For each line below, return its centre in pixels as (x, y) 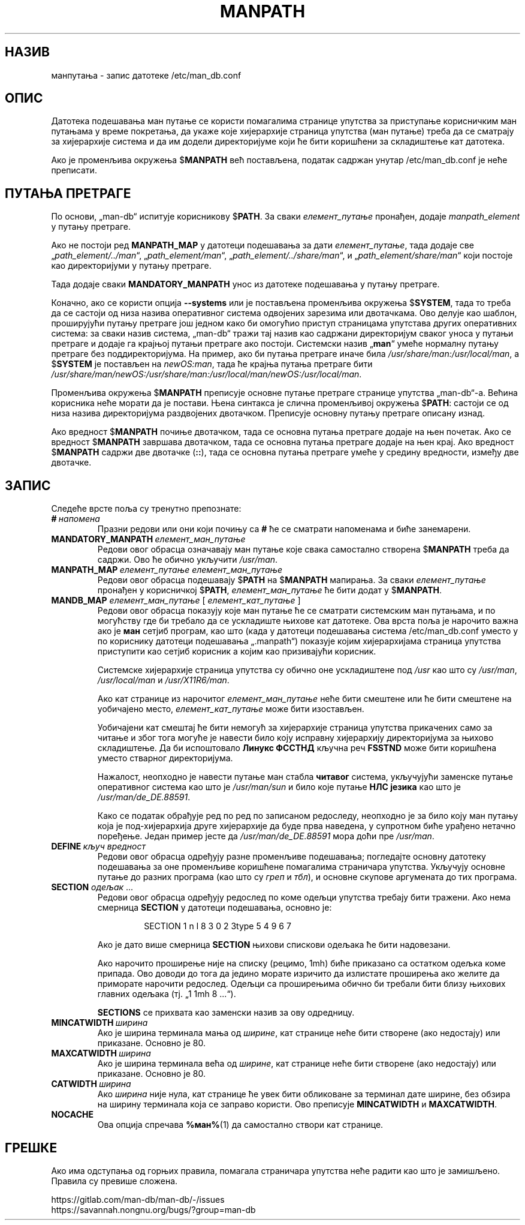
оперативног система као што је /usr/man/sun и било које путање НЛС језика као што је (279, 787)
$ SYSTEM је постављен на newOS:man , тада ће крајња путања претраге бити (212, 364)
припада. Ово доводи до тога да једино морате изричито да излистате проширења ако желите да (298, 974)
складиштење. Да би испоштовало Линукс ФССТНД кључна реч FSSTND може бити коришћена (297, 748)
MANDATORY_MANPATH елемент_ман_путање (148, 539)
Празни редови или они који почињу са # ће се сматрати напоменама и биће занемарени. (284, 529)
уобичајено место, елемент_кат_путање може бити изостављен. (231, 709)
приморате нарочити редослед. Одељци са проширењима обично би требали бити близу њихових (301, 984)
